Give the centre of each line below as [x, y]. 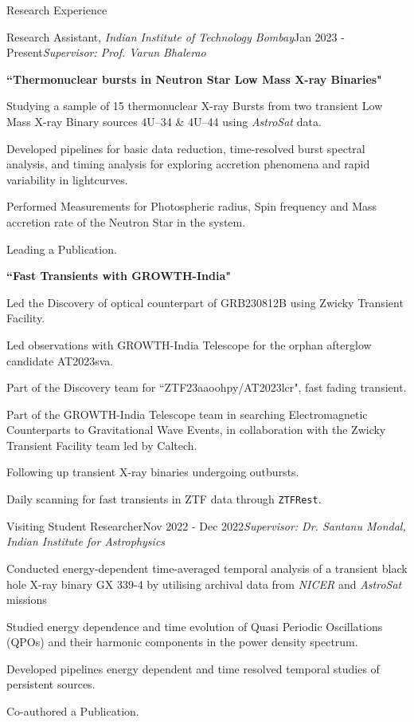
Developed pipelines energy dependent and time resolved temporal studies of [193, 668]
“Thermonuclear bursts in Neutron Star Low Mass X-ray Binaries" [194, 79]
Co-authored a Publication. [73, 711]
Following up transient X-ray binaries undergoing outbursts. [153, 472]
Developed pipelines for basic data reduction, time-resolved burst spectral [186, 148]
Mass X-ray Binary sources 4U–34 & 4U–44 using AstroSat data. [164, 121]
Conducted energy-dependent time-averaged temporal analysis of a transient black [207, 568]
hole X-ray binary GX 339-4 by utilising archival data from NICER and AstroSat [204, 584]
